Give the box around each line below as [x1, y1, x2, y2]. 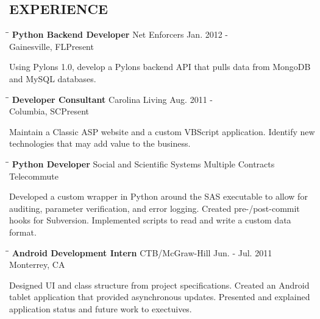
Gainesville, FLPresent [9, 40, 94, 52]
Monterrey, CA [9, 258, 65, 271]
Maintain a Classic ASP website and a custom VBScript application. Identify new [9, 125, 315, 138]
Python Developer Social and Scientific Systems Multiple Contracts [12, 157, 275, 170]
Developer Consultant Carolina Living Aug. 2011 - [12, 93, 213, 105]
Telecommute [9, 169, 59, 182]
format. [9, 225, 37, 238]
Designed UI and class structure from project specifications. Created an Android [9, 278, 310, 291]
